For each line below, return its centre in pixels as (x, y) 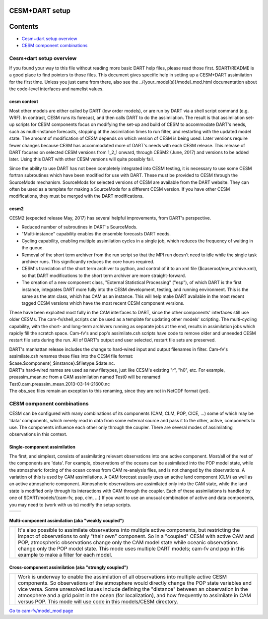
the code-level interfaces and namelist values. (56, 89)
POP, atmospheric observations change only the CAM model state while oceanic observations (128, 542)
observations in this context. (38, 434)
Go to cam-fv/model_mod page (41, 611)
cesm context (24, 102)
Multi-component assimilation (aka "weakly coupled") (67, 520)
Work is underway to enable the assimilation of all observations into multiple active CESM (122, 576)
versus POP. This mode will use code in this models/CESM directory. (98, 601)
